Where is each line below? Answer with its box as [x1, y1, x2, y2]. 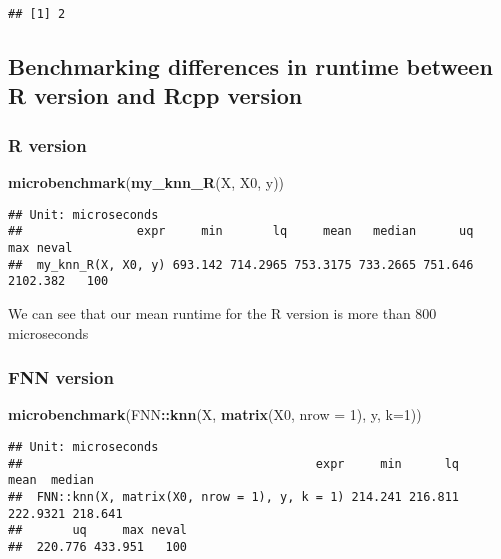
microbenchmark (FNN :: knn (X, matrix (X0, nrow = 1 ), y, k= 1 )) [8, 404, 422, 425]
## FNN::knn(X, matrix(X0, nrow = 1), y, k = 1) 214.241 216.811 [8, 489, 460, 504]
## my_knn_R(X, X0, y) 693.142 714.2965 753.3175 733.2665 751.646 [8, 257, 474, 272]
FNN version [8, 365, 114, 390]
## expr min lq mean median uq [8, 224, 474, 239]
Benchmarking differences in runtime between [8, 51, 493, 82]
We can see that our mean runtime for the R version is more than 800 [8, 302, 437, 323]
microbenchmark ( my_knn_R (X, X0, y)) [8, 172, 285, 193]
